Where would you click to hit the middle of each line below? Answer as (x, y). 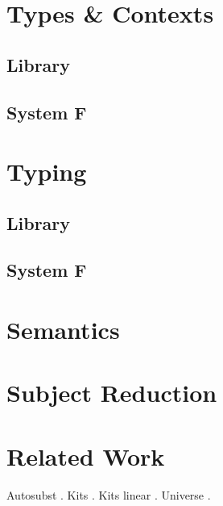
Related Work (86, 456)
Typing (47, 171)
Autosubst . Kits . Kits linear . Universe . (109, 494)
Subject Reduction (112, 393)
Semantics (63, 330)
